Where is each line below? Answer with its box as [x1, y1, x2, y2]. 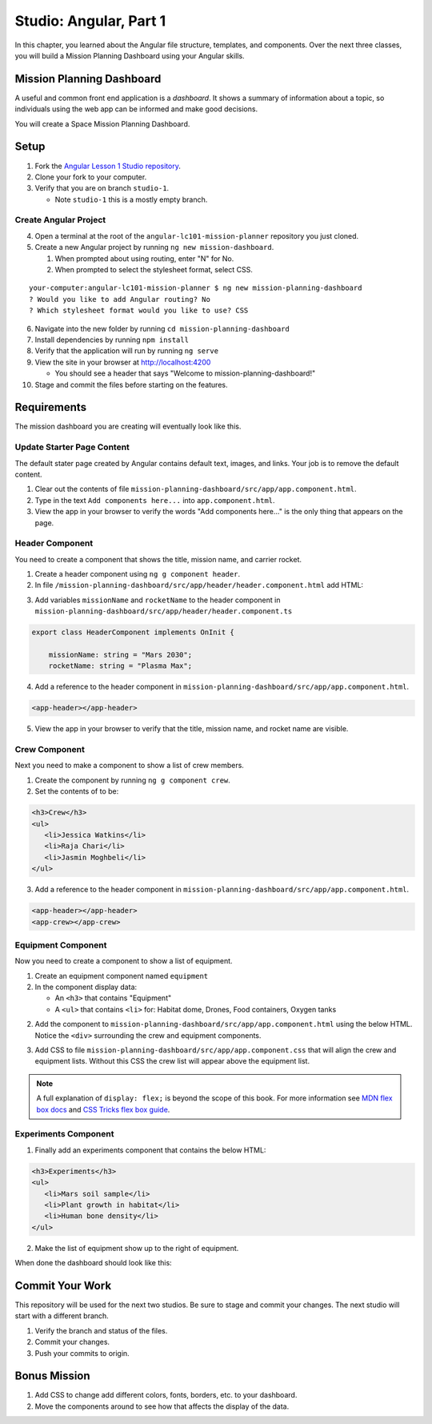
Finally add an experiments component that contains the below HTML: [34, 1145, 266, 1155]
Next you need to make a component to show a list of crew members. [14, 761, 244, 770]
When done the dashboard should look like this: [14, 1258, 172, 1268]
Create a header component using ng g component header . [34, 569, 240, 579]
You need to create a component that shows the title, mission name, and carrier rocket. [14, 554, 302, 564]
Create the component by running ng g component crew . [34, 775, 231, 785]
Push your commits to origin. [34, 1348, 130, 1358]
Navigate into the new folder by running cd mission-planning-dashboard [34, 324, 290, 333]
